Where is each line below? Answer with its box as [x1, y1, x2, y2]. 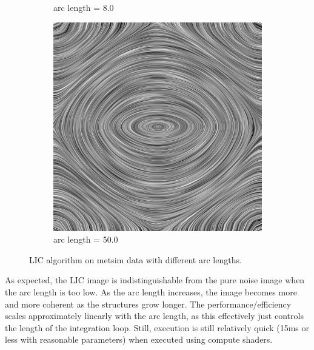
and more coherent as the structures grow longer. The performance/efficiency [5, 297, 292, 310]
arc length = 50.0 [53, 233, 118, 246]
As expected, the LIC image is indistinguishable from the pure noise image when [5, 274, 305, 286]
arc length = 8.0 [53, 1, 114, 13]
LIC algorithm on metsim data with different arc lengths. [29, 253, 242, 266]
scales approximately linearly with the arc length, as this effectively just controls [5, 309, 304, 322]
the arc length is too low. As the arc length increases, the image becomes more [5, 285, 297, 298]
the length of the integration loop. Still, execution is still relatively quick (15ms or [5, 321, 310, 334]
